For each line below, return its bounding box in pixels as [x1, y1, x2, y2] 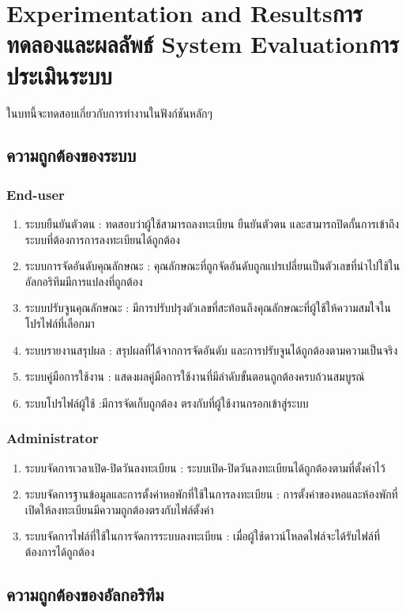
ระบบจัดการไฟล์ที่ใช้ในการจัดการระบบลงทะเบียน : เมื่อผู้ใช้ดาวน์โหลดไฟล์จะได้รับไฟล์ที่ [24, 528, 380, 544]
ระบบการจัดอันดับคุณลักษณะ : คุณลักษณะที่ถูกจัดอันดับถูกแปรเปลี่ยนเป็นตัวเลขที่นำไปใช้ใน [24, 258, 400, 274]
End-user [6, 184, 65, 204]
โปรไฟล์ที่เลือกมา [24, 315, 95, 332]
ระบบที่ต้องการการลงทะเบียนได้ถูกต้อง [24, 231, 180, 247]
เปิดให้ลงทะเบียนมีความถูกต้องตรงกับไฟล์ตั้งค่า [24, 501, 214, 517]
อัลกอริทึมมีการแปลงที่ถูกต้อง [24, 273, 143, 289]
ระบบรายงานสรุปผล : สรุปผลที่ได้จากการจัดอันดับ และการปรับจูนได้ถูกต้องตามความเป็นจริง [24, 341, 398, 358]
